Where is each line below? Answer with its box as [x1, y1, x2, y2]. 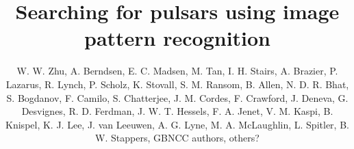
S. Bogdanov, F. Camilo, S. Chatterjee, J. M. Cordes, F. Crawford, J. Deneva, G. [6, 90, 349, 105]
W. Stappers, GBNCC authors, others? [95, 131, 260, 145]
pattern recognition [84, 24, 271, 52]
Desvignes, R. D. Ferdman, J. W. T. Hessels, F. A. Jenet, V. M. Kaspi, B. [21, 104, 333, 118]
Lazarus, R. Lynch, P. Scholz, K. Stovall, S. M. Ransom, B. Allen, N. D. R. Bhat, [5, 77, 349, 91]
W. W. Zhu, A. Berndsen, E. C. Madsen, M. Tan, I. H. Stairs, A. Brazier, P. [16, 64, 338, 78]
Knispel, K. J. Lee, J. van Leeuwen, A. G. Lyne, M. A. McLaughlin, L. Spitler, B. [5, 117, 349, 131]
